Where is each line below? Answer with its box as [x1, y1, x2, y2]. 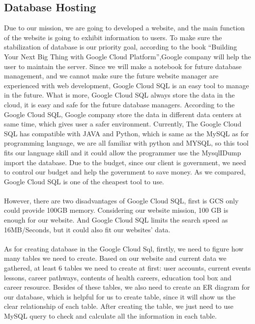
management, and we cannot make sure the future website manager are [4, 71, 219, 81]
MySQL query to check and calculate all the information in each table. [4, 311, 217, 321]
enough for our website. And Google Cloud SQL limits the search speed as [4, 215, 228, 225]
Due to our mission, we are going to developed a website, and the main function [4, 23, 245, 33]
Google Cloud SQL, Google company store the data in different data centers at [4, 109, 242, 119]
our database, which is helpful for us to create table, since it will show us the [4, 291, 236, 301]
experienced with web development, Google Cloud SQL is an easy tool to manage [4, 80, 249, 90]
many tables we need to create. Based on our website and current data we [4, 253, 227, 263]
